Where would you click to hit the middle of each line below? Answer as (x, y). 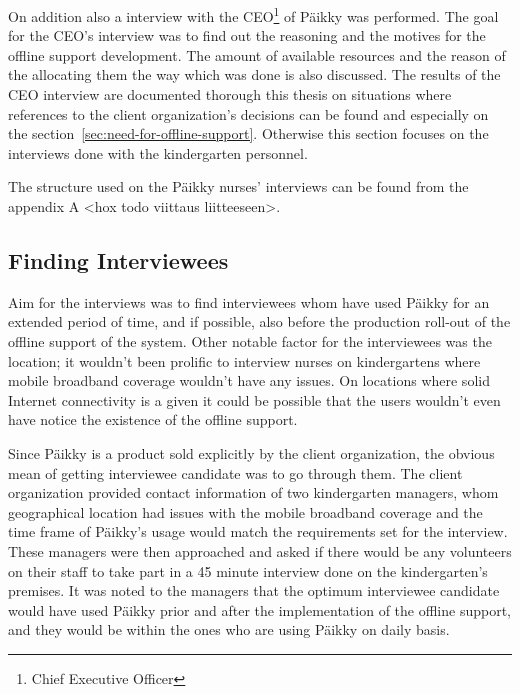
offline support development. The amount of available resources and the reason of (257, 54)
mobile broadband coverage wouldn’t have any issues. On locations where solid (249, 380)
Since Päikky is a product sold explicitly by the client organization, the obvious (251, 452)
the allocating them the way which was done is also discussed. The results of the (254, 74)
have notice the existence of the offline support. (153, 419)
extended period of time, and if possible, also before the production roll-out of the (259, 321)
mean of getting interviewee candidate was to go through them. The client (235, 472)
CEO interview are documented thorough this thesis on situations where (230, 94)
